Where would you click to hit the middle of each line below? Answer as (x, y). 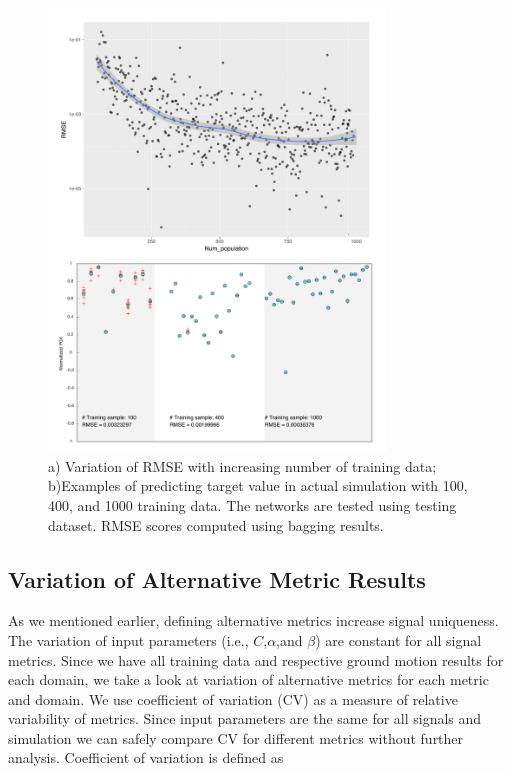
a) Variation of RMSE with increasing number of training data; (242, 465)
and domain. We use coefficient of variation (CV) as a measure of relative (233, 698)
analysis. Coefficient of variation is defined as (146, 757)
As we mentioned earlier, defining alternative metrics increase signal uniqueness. (253, 620)
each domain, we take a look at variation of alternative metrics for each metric (248, 679)
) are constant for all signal (398, 639)
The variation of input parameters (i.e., (128, 639)
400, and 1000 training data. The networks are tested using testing (252, 504)
